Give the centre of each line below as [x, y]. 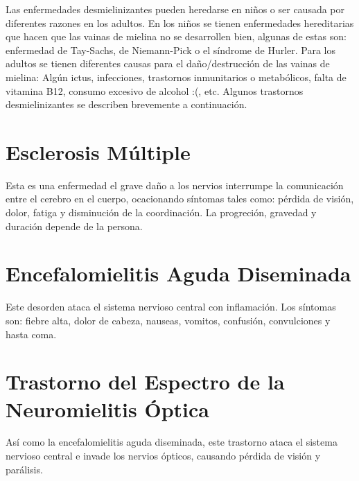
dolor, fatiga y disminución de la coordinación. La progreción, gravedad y [161, 212]
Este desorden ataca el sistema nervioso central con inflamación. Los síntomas [171, 307]
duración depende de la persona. [74, 226]
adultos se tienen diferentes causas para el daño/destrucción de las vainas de [168, 63]
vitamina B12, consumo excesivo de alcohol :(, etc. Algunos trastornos [155, 90]
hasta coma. [31, 334]
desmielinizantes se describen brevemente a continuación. [126, 104]
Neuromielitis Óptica [107, 409]
